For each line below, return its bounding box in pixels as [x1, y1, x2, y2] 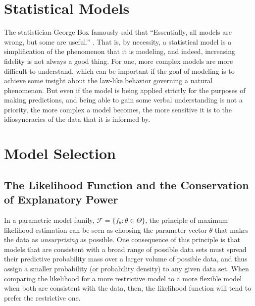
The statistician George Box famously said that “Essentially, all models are [4, 27, 232, 37]
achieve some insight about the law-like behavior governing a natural [4, 75, 213, 86]
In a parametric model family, [4, 215, 95, 225]
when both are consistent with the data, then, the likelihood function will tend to [4, 283, 252, 293]
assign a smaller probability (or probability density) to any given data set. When [4, 263, 249, 273]
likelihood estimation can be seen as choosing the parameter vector [4, 224, 207, 235]
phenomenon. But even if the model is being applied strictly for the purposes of [4, 85, 246, 95]
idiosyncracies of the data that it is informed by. [4, 114, 151, 124]
